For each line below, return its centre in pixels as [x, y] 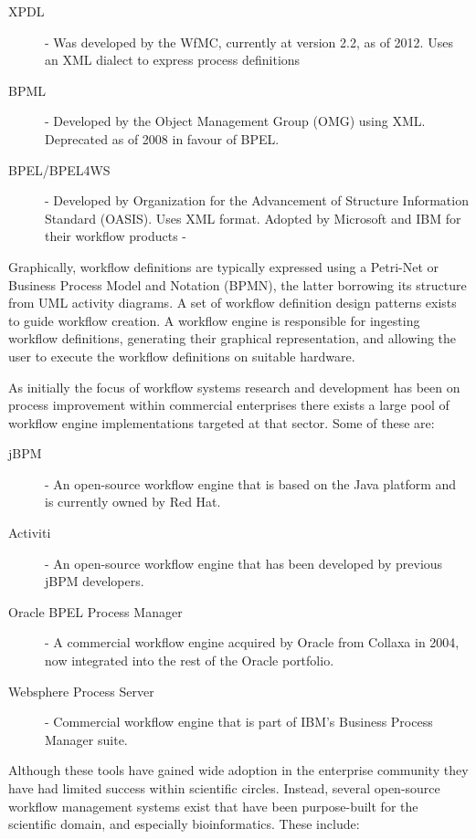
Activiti [30, 533]
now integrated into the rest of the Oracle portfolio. [190, 661]
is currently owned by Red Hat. [133, 502]
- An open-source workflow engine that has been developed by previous [244, 563]
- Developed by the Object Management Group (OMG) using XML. [235, 121]
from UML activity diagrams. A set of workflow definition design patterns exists [233, 303]
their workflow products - [116, 236]
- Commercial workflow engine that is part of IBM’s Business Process [239, 722]
